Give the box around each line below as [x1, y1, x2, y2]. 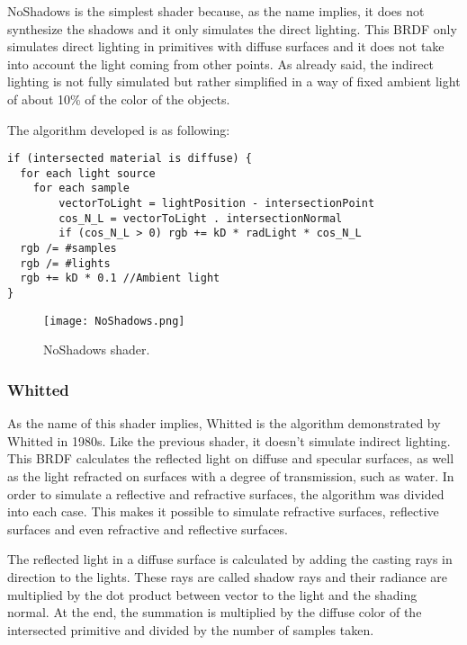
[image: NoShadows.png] [43, 314, 185, 327]
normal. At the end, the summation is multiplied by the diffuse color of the [7, 603, 422, 622]
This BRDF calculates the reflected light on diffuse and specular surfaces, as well [7, 449, 454, 468]
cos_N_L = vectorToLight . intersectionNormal [58, 211, 343, 225]
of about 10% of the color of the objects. [7, 89, 230, 108]
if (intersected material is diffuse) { [7, 152, 253, 166]
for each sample [32, 182, 130, 195]
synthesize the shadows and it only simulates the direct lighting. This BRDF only [7, 19, 457, 38]
